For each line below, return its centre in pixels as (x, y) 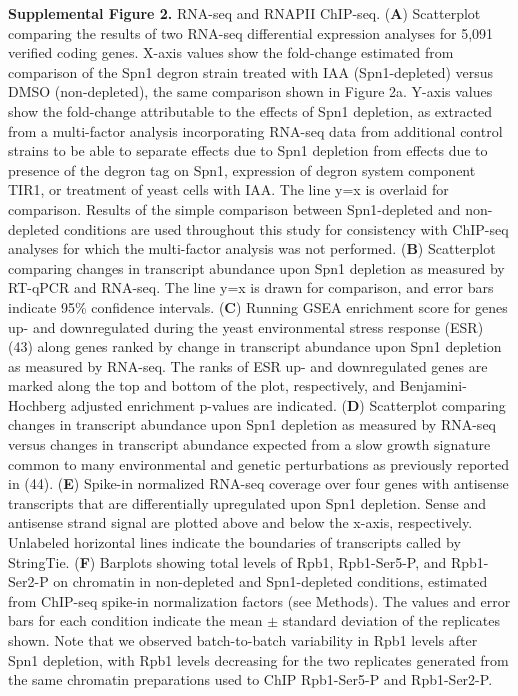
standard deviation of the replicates (391, 620)
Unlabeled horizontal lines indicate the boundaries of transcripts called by (234, 542)
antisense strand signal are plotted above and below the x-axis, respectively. (240, 522)
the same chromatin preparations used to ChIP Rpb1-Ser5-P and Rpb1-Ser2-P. (250, 679)
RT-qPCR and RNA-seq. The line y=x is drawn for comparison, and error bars (251, 287)
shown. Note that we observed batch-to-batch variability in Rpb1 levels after (243, 640)
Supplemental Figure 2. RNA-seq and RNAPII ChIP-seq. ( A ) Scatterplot (244, 13)
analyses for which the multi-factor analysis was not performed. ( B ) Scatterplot (252, 248)
